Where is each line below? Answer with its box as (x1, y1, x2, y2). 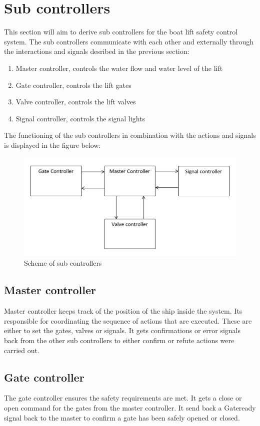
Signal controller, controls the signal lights (15, 113, 145, 123)
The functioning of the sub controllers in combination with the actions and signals (4, 130, 256, 140)
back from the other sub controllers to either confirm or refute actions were (4, 335, 234, 345)
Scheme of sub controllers (24, 258, 102, 268)
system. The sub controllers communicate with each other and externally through (4, 36, 254, 46)
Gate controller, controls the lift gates (15, 79, 131, 90)
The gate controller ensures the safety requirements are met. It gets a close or (4, 393, 242, 403)
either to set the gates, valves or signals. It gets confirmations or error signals (4, 325, 241, 336)
